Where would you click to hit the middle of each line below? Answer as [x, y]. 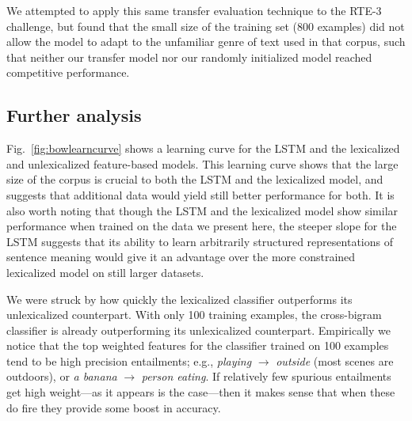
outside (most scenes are [335, 360]
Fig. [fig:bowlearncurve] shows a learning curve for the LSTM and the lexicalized [203, 148]
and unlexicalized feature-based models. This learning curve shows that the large [202, 163]
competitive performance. [68, 72]
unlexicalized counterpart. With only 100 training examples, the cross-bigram [194, 315]
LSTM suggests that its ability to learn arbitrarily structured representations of [200, 241]
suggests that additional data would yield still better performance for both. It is [200, 194]
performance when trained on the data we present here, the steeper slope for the [202, 226]
